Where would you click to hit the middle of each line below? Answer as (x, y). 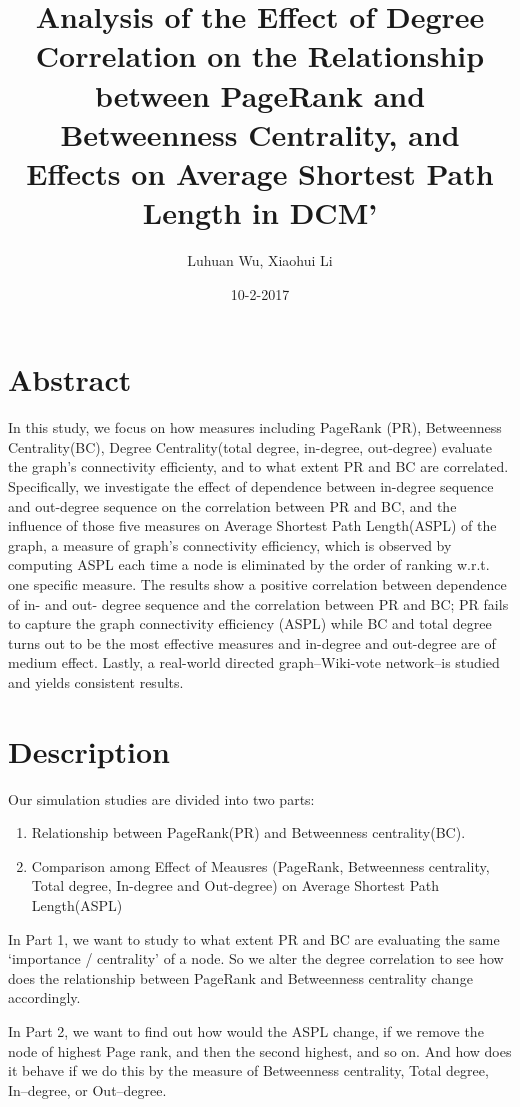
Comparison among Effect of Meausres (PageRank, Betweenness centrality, (260, 865)
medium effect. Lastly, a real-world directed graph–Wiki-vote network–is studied (254, 662)
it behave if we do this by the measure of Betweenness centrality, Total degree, (248, 1070)
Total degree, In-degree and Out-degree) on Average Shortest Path (235, 885)
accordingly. (44, 997)
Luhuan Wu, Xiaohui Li (260, 260)
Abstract (70, 379)
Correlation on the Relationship (260, 55)
